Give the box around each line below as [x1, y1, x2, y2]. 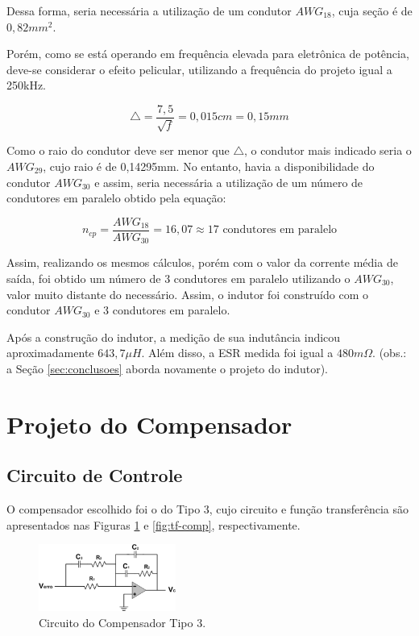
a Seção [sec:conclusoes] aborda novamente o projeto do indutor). [6, 360, 328, 376]
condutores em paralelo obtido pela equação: [6, 189, 226, 206]
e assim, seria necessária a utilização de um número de [94, 173, 363, 190]
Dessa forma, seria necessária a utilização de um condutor [6, 2, 292, 19]
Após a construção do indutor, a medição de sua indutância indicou [6, 328, 341, 345]
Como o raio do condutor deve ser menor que [6, 142, 230, 159]
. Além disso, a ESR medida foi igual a [141, 344, 334, 361]
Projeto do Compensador [6, 407, 292, 440]
